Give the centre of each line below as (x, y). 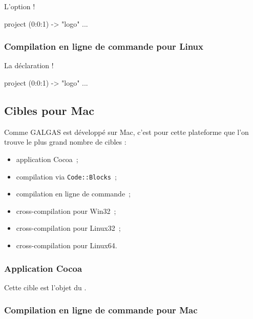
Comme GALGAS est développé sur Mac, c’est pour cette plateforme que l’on (126, 132)
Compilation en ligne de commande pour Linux (104, 46)
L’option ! (20, 6)
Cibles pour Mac (49, 110)
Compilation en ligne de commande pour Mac (101, 310)
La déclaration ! (29, 65)
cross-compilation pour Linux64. (67, 245)
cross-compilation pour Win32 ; (66, 211)
